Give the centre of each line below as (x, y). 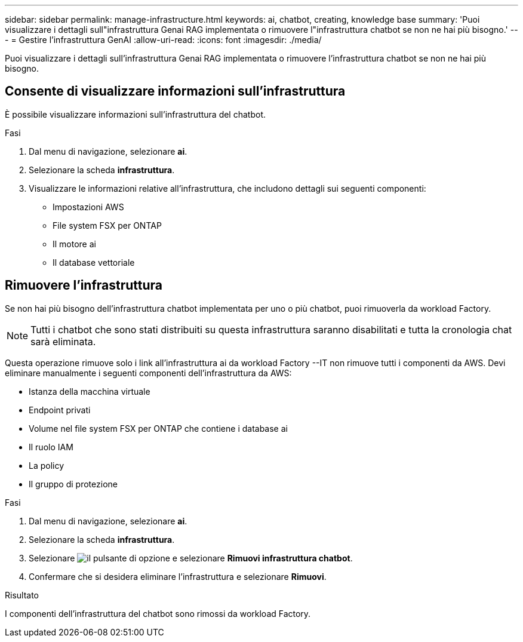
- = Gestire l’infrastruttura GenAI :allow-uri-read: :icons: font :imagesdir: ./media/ (163, 40)
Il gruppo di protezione (73, 484)
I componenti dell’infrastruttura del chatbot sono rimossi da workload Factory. (158, 613)
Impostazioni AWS (88, 207)
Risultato (22, 595)
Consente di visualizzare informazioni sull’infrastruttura (175, 91)
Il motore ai (74, 244)
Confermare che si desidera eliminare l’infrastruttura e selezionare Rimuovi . (178, 576)
